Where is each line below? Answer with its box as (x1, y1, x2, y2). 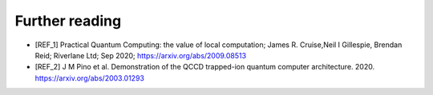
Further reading (14, 12, 122, 30)
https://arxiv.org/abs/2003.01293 (34, 73, 144, 83)
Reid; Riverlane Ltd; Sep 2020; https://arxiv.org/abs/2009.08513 (34, 50, 247, 60)
